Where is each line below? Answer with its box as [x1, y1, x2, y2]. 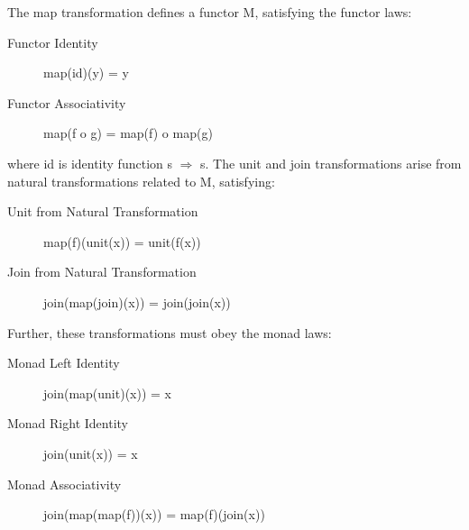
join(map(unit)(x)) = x [43, 383, 171, 402]
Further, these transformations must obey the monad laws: [7, 323, 332, 342]
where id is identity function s [7, 153, 172, 172]
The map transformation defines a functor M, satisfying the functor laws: [7, 3, 412, 21]
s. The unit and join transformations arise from [200, 153, 462, 172]
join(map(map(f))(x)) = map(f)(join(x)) [43, 505, 265, 524]
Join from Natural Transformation [7, 262, 197, 281]
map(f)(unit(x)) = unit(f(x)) [43, 232, 201, 251]
